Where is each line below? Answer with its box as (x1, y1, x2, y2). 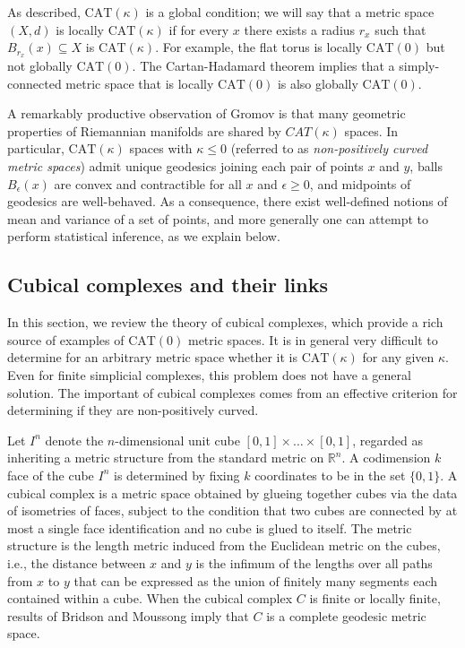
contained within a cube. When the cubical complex (7, 589, 293, 608)
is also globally (277, 73, 358, 92)
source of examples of (7, 330, 125, 349)
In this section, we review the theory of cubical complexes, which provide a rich (7, 313, 443, 332)
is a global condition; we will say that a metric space (145, 3, 435, 21)
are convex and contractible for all (54, 174, 242, 193)
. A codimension (341, 448, 431, 467)
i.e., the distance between (7, 553, 146, 572)
